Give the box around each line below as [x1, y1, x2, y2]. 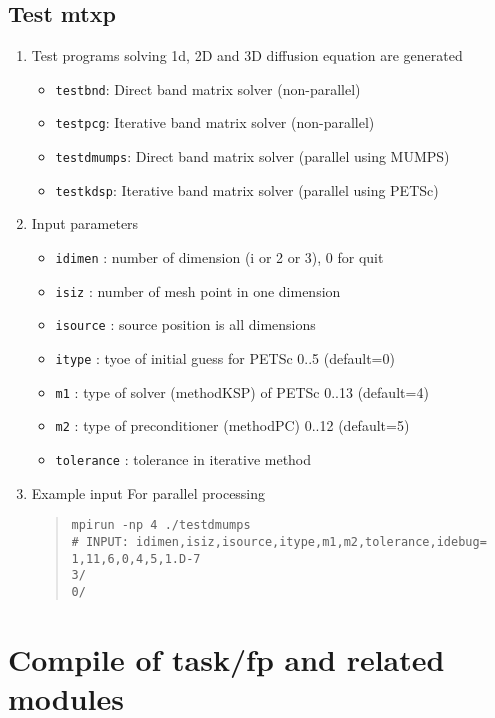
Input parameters [31, 213, 139, 234]
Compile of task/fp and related [8, 638, 445, 679]
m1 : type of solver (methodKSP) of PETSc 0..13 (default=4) [55, 381, 429, 402]
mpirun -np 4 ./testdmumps [71, 518, 251, 533]
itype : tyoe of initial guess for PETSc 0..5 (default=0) [55, 347, 395, 368]
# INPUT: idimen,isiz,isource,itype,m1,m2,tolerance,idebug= [71, 534, 487, 549]
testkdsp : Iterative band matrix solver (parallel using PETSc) [55, 179, 439, 200]
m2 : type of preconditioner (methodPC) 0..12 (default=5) [55, 415, 410, 436]
